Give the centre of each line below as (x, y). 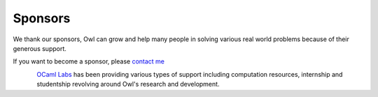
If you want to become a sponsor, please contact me (89, 61)
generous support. (40, 48)
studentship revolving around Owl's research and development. (128, 84)
